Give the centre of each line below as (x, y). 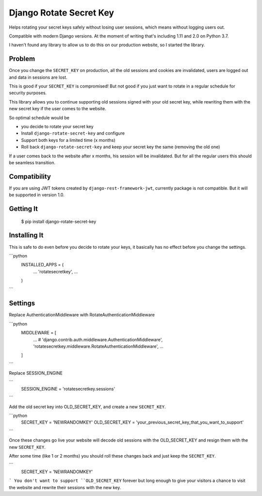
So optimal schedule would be (39, 118)
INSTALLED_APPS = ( (42, 265)
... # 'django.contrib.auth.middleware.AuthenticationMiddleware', (98, 340)
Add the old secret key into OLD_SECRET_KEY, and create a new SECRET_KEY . (87, 407)
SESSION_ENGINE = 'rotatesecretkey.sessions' (68, 389)
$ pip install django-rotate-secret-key (59, 222)
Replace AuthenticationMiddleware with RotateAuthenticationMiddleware (82, 315)
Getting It (24, 209)
